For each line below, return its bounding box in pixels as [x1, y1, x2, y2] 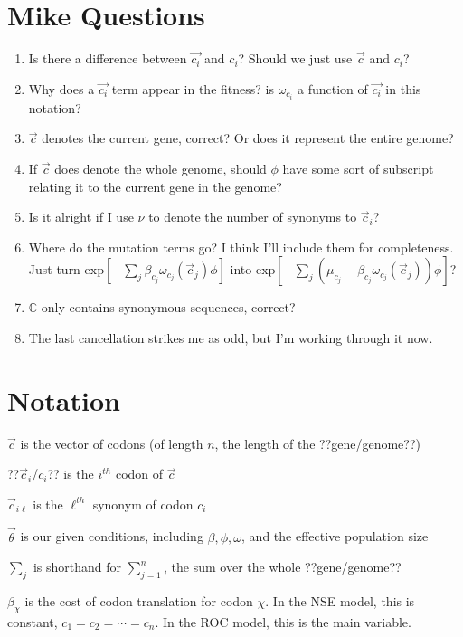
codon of [115, 464, 164, 483]
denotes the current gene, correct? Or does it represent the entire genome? [42, 128, 454, 147]
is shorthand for [33, 557, 122, 576]
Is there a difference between [28, 49, 187, 68]
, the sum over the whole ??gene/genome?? [164, 557, 402, 576]
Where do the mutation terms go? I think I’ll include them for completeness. [28, 237, 454, 256]
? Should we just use [238, 49, 353, 68]
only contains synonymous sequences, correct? [41, 298, 296, 317]
